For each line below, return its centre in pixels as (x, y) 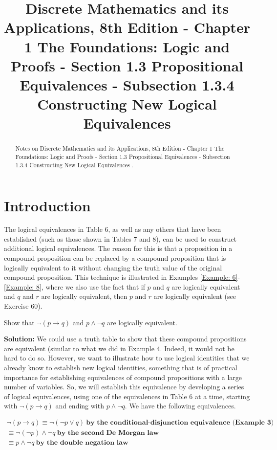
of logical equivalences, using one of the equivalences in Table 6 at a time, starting (127, 396)
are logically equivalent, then (84, 296)
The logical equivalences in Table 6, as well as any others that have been (113, 229)
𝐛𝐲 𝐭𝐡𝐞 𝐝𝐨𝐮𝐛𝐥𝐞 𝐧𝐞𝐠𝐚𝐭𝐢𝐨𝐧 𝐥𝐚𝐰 (82, 442)
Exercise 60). (23, 305)
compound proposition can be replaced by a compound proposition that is (115, 258)
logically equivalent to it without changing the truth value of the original (113, 267)
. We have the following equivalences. (180, 406)
